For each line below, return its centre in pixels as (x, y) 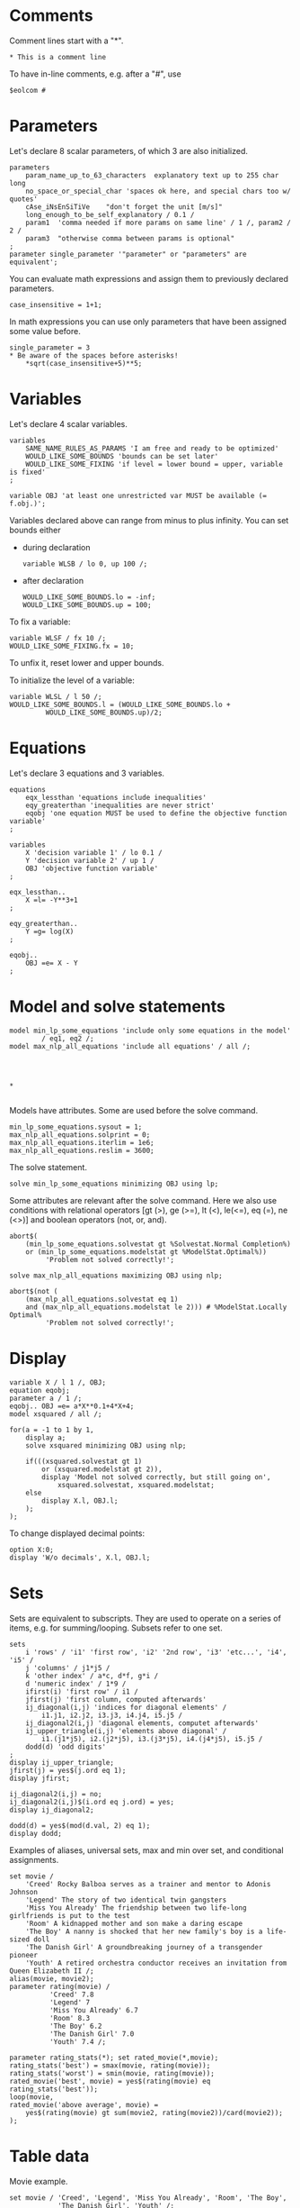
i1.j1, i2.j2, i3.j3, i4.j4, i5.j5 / (112, 1715)
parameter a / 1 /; (46, 1398)
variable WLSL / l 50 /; (56, 696)
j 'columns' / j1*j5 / (68, 1667)
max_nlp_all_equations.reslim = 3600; (82, 1150)
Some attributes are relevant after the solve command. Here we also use (143, 1200)
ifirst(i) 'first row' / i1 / (82, 1691)
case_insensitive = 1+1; (56, 304)
